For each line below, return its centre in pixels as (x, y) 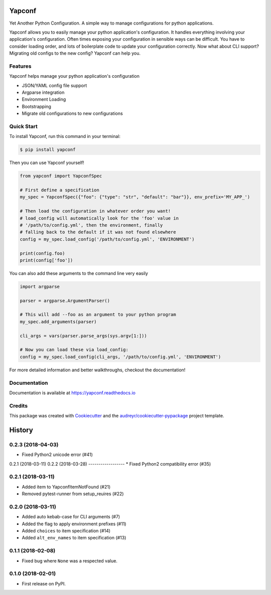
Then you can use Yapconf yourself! (47, 163)
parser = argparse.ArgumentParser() (65, 301)
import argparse (40, 286)
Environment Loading (44, 99)
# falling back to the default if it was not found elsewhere (98, 232)
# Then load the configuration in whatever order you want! (95, 211)
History (21, 430)
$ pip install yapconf (48, 150)
